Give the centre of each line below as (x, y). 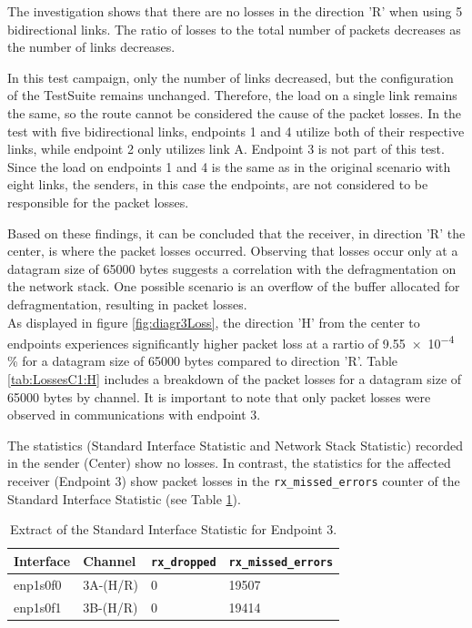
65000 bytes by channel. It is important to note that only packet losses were (219, 396)
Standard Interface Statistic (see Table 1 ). (124, 498)
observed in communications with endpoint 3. (134, 415)
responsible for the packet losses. (98, 202)
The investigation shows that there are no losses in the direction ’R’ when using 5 (235, 11)
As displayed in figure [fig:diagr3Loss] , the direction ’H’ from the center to (214, 322)
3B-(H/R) (110, 607)
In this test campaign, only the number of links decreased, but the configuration (231, 77)
